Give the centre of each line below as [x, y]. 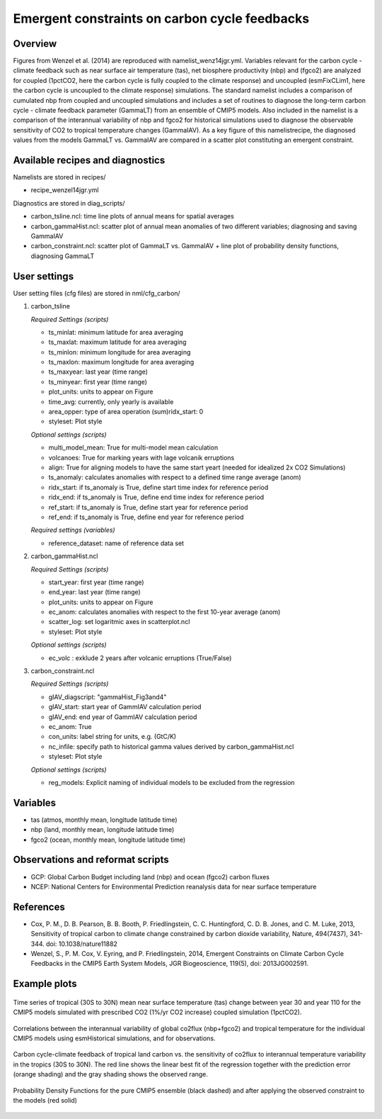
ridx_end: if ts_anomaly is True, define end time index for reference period [156, 497]
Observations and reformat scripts [91, 860]
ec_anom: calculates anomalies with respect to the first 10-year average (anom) [164, 612]
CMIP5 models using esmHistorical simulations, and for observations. [114, 1038]
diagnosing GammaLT [63, 256]
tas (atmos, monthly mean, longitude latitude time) [104, 820]
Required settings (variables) [73, 530]
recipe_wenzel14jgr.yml [65, 190]
